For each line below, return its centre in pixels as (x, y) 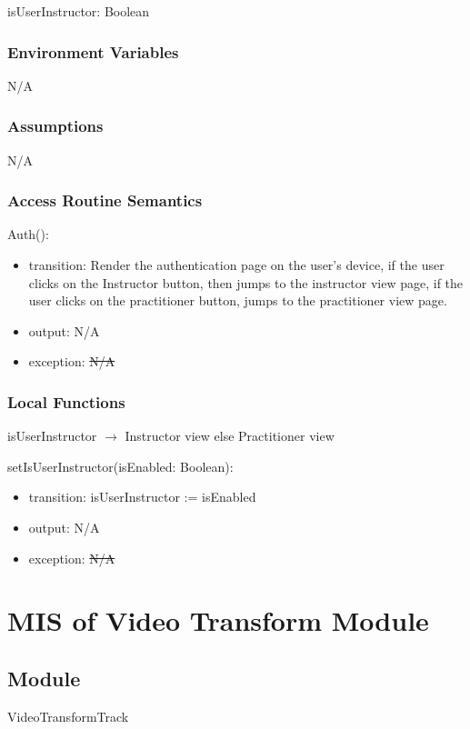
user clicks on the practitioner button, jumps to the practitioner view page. (238, 300)
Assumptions (55, 126)
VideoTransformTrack (68, 716)
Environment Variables (93, 51)
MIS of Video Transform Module (218, 620)
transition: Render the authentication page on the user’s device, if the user (236, 265)
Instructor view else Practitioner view (230, 436)
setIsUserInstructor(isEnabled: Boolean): (120, 466)
